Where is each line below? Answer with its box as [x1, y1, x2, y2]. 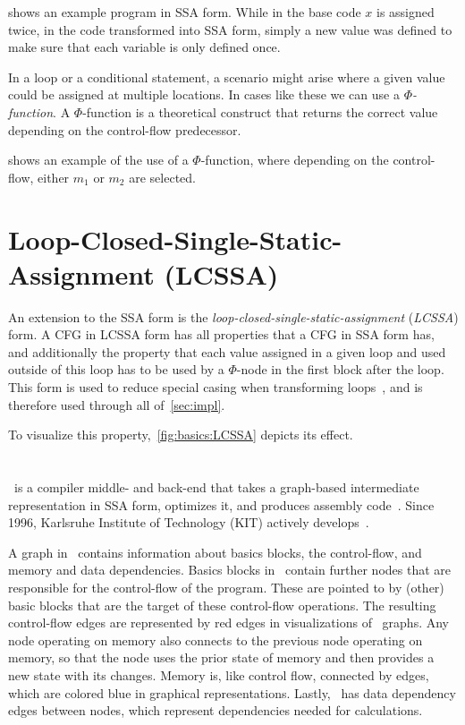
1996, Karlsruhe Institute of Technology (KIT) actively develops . [8, 513, 369, 532]
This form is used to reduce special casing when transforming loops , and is [8, 378, 423, 397]
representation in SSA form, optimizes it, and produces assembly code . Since [8, 495, 435, 514]
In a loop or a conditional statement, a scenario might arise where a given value [8, 67, 445, 86]
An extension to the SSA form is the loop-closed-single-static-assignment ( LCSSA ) [8, 307, 459, 326]
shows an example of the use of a [8, 150, 189, 169]
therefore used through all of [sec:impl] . [8, 395, 225, 414]
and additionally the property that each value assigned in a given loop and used [8, 342, 446, 361]
